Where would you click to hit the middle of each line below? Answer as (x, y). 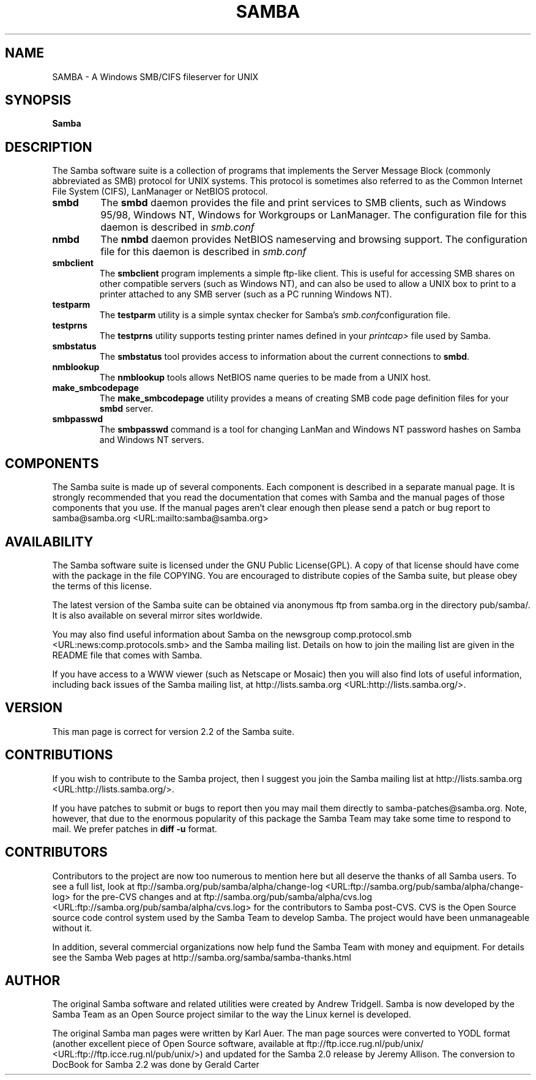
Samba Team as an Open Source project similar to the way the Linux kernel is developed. (232, 1015)
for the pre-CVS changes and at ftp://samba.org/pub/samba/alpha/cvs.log (222, 896)
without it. (72, 928)
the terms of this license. (102, 586)
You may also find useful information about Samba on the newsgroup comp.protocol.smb (232, 634)
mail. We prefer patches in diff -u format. (135, 829)
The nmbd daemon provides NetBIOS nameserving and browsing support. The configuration (314, 240)
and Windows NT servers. (152, 440)
